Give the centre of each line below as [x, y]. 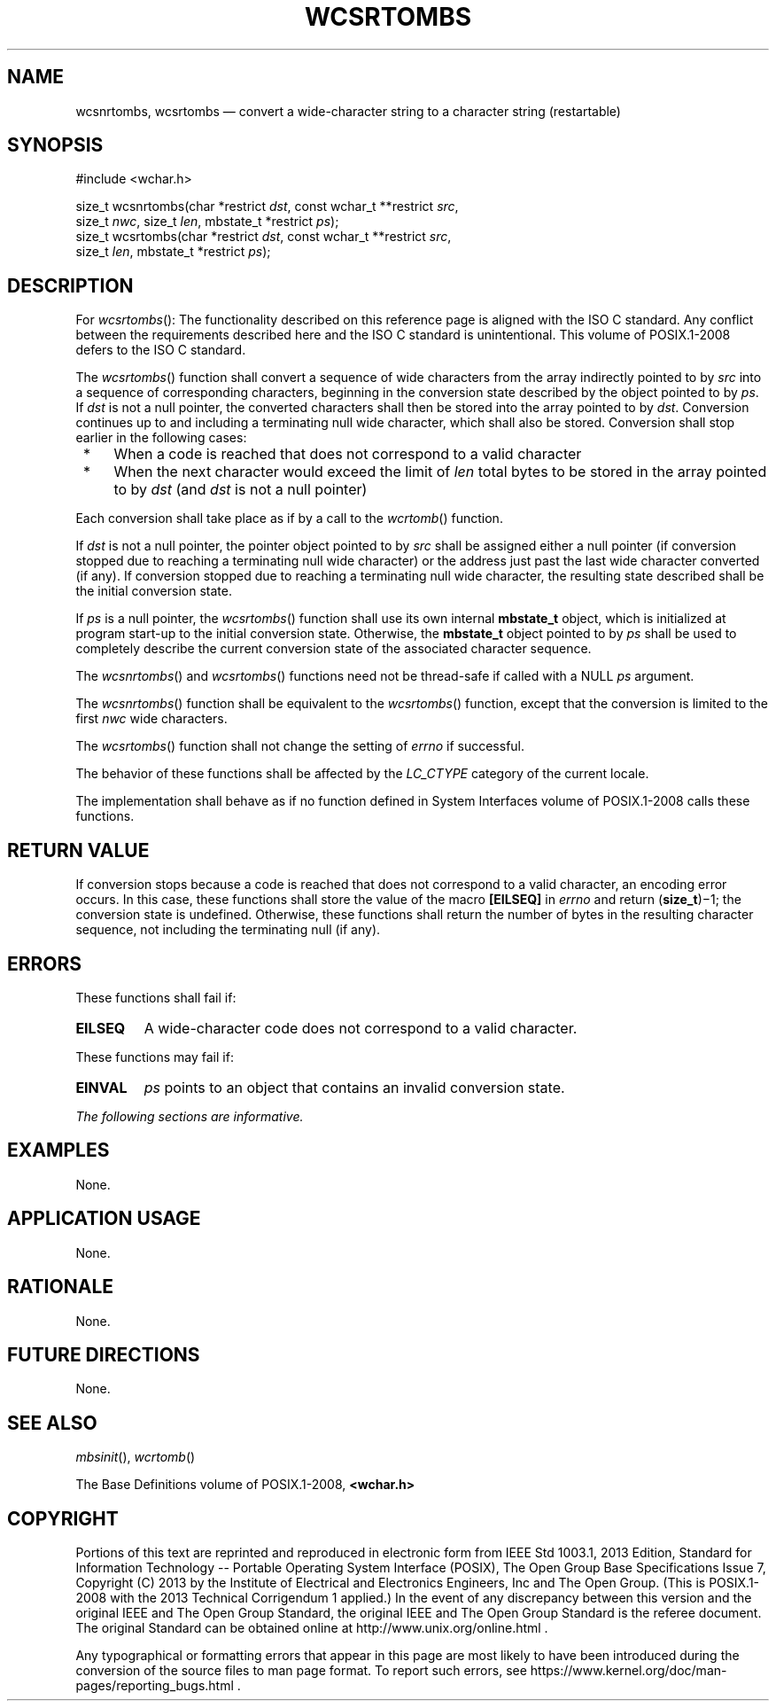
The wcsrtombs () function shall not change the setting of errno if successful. [300, 746]
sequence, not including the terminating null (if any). [228, 930]
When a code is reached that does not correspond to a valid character [348, 454]
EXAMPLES [58, 1150]
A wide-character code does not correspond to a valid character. [361, 1028]
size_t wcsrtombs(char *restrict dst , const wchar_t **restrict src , [264, 237]
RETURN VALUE [78, 850]
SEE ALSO [52, 1423]
